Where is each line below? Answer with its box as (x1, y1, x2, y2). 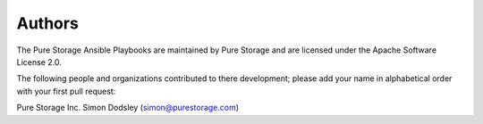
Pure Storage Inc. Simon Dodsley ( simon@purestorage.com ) (16, 103, 240, 113)
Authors (16, 13, 80, 33)
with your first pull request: (16, 86, 116, 96)
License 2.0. (16, 56, 62, 67)
